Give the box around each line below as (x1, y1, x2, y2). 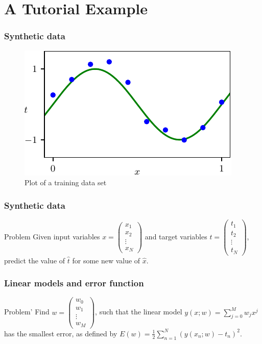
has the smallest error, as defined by (4, 328, 117, 338)
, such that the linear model (95, 306, 182, 317)
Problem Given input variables (4, 231, 100, 241)
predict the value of (4, 255, 65, 265)
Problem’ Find (4, 306, 50, 317)
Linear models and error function (4, 277, 144, 289)
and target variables (145, 231, 207, 241)
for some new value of (72, 255, 140, 265)
